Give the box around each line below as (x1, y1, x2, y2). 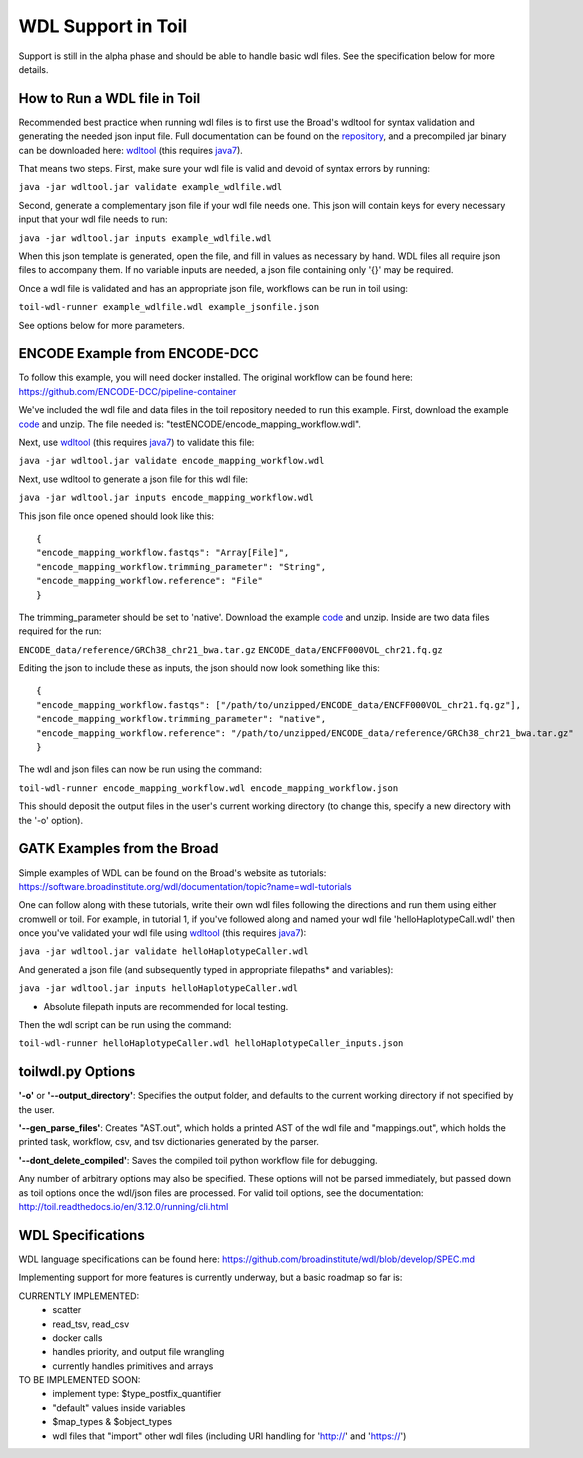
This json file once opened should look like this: (18, 510, 215, 522)
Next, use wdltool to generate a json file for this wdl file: (18, 473, 249, 485)
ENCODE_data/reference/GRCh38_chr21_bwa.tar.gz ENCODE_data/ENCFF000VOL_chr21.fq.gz (18, 644, 444, 655)
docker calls (52, 1331, 103, 1344)
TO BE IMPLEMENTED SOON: (18, 1374, 141, 1386)
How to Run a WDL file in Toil (18, 90, 201, 107)
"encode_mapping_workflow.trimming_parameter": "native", (36, 713, 327, 725)
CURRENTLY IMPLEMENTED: (18, 1290, 140, 1302)
